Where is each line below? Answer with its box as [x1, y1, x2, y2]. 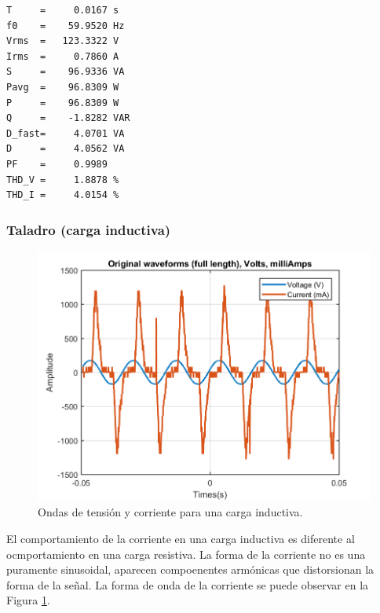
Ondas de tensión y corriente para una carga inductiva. [38, 504, 303, 520]
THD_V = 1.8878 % [6, 174, 119, 185]
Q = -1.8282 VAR [6, 112, 130, 124]
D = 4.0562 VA [6, 143, 125, 155]
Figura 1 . [6, 592, 50, 608]
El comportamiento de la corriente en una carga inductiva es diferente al [6, 530, 355, 546]
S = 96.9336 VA [6, 66, 125, 78]
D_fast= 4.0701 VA [6, 127, 125, 139]
